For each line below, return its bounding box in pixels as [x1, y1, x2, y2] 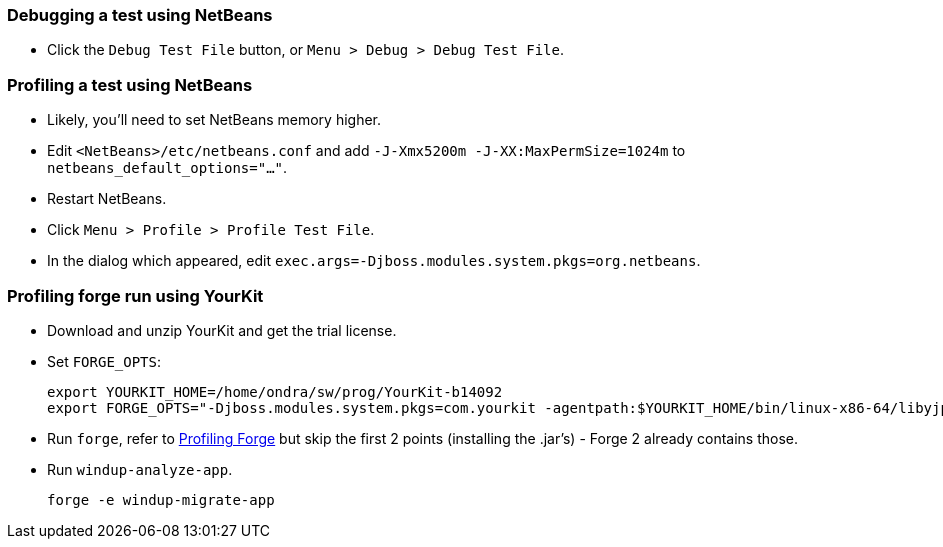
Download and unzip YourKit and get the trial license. [47, 321, 397, 339]
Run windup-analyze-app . [47, 460, 233, 478]
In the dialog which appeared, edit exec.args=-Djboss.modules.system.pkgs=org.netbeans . [47, 252, 701, 270]
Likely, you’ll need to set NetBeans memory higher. [47, 111, 382, 129]
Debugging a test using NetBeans [7, 5, 273, 25]
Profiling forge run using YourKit [7, 285, 264, 306]
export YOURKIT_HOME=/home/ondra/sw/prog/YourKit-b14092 [47, 383, 503, 400]
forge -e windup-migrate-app [47, 491, 275, 508]
